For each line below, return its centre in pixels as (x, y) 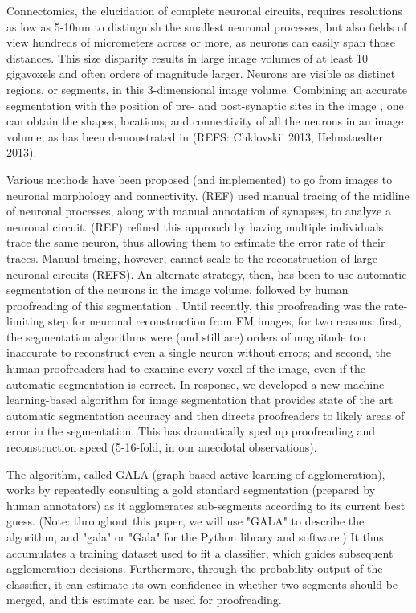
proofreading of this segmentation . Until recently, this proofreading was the (194, 305)
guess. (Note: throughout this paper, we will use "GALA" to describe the (186, 521)
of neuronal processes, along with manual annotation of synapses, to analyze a (199, 211)
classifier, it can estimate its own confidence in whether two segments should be (202, 584)
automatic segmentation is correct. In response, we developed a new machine (196, 384)
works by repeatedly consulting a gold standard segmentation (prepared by (191, 490)
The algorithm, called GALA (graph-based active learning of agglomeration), (196, 474)
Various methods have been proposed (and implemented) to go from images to (200, 179)
